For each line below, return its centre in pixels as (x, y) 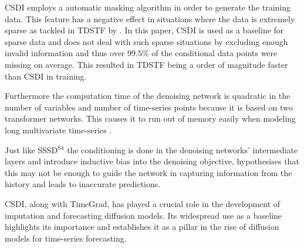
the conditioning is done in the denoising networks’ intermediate (183, 149)
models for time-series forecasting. (66, 238)
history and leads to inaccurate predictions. (83, 184)
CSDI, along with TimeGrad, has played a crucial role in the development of (143, 203)
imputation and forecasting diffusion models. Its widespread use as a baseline (143, 215)
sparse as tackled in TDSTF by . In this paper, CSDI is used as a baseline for (144, 30)
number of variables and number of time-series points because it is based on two (149, 107)
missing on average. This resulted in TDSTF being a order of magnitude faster (146, 64)
